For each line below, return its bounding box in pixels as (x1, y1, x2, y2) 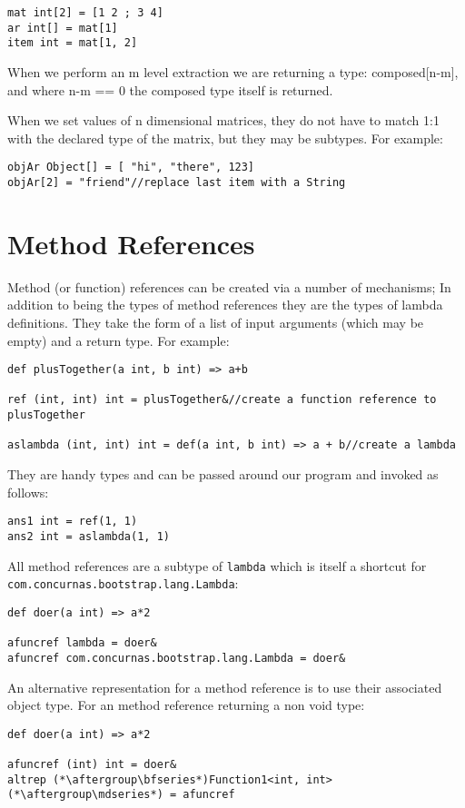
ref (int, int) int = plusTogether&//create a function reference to (7, 393, 437, 407)
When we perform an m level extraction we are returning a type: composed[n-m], (7, 62, 459, 81)
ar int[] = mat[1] (7, 21, 118, 34)
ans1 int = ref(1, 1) (7, 515, 138, 528)
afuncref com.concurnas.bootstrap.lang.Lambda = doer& (7, 651, 346, 665)
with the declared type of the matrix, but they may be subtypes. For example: (7, 128, 443, 147)
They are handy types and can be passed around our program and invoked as (7, 465, 439, 484)
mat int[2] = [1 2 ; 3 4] (7, 6, 163, 19)
